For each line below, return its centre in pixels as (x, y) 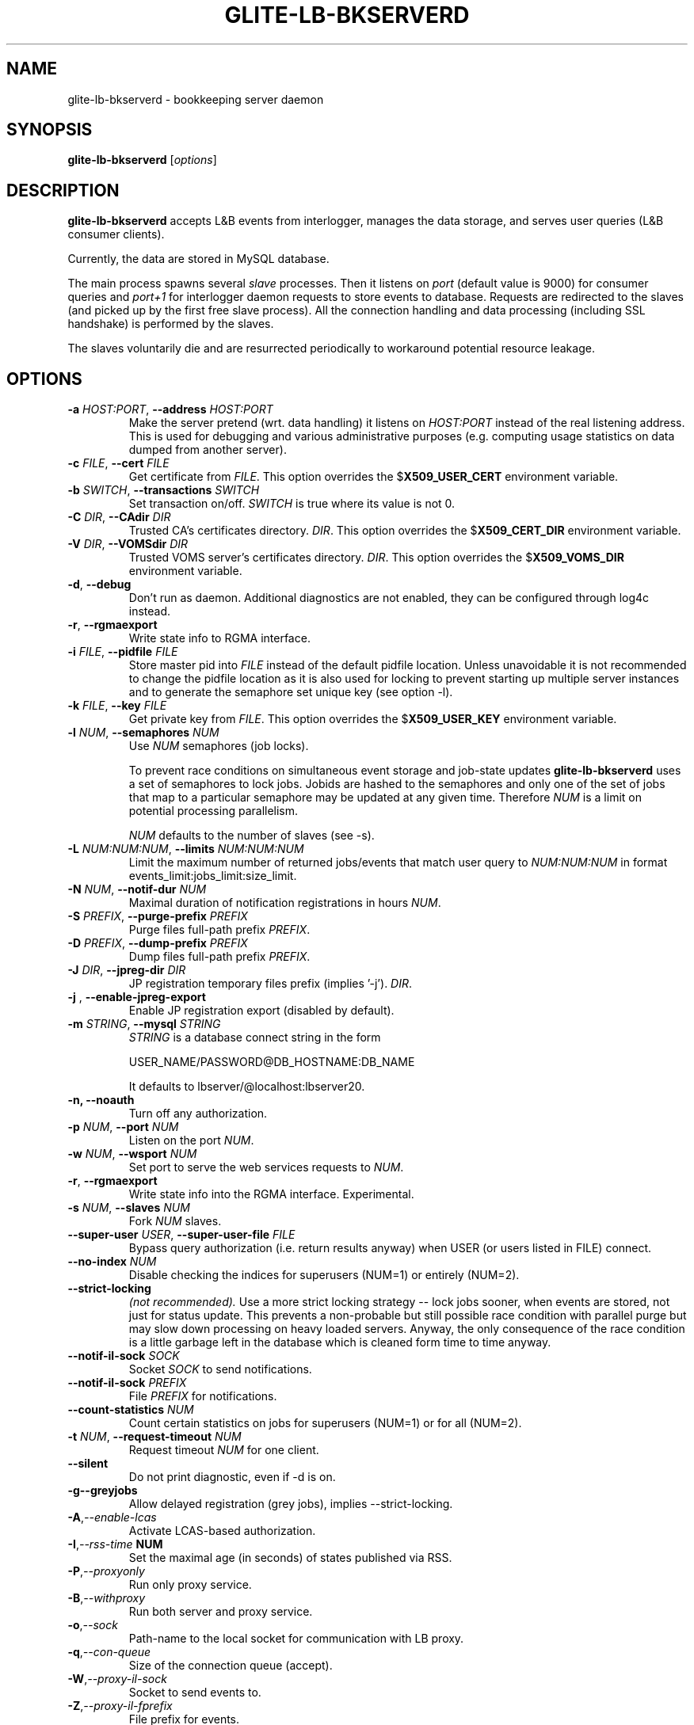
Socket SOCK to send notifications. (220, 1369)
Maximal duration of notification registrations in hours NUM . (285, 903)
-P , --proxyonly (106, 1571)
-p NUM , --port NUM (123, 1127)
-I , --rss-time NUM (115, 1544)
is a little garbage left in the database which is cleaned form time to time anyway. (340, 1342)
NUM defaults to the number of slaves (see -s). (252, 836)
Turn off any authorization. (198, 1114)
